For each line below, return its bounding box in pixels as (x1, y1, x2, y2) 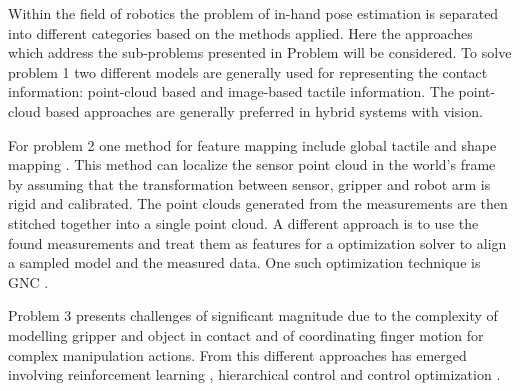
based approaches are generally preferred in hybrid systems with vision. (45, 100, 483, 121)
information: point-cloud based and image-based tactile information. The (8, 81, 454, 102)
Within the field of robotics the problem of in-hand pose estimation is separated (8, 3, 499, 23)
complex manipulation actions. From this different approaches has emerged (8, 344, 467, 365)
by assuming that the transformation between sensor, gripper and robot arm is (8, 173, 491, 194)
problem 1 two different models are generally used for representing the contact (8, 61, 488, 82)
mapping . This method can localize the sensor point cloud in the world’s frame (8, 154, 496, 175)
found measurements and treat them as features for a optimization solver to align (8, 232, 507, 253)
